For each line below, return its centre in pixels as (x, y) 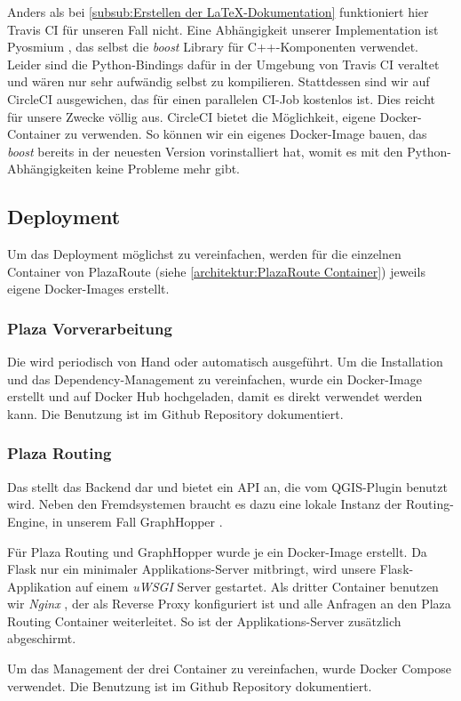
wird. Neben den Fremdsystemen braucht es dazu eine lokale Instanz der (205, 504)
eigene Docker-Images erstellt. (88, 289)
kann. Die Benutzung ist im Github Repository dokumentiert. (175, 413)
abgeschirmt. (42, 638)
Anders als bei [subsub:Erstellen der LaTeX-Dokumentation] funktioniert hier (218, 12)
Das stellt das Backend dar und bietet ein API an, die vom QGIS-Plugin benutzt (227, 486)
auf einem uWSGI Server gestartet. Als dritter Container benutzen (257, 586)
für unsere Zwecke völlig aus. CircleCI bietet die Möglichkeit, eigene (191, 116)
